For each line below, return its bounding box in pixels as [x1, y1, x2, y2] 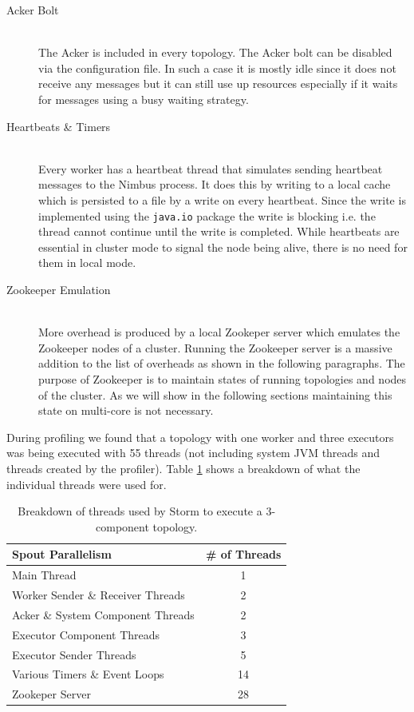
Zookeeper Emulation [6, 280, 111, 297]
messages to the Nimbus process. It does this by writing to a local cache [38, 176, 391, 193]
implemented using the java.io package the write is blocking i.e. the [38, 207, 376, 224]
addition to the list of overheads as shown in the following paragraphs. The [38, 355, 405, 372]
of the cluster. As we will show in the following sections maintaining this [38, 386, 392, 403]
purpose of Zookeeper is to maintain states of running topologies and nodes [38, 370, 407, 387]
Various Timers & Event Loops [12, 666, 164, 682]
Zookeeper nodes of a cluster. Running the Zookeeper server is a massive [38, 339, 392, 356]
